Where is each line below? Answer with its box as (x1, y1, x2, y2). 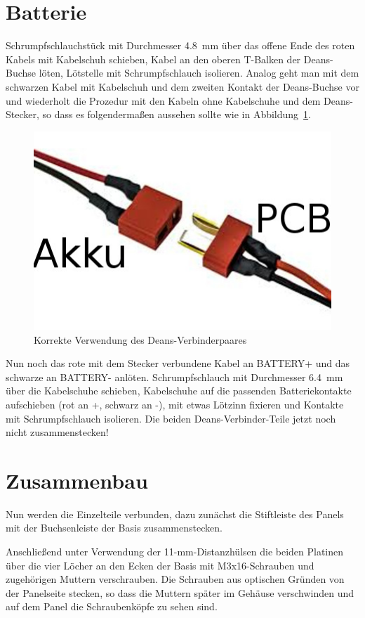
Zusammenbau (6, 465, 148, 494)
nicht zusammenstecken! (6, 425, 109, 439)
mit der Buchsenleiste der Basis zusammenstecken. (6, 520, 223, 535)
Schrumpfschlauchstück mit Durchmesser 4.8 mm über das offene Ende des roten (6, 38, 355, 53)
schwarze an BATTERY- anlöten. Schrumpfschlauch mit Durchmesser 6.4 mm (6, 369, 343, 384)
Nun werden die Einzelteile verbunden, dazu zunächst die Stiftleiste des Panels (6, 506, 344, 521)
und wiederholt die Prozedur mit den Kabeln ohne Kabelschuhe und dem (6, 93, 321, 108)
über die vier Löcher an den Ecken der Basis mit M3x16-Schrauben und (6, 558, 314, 572)
